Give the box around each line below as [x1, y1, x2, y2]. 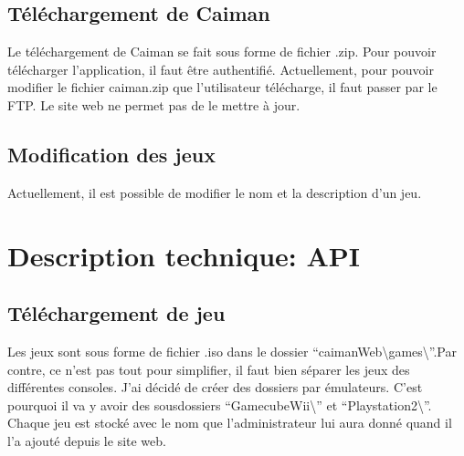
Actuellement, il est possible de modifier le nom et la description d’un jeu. [7, 182, 422, 202]
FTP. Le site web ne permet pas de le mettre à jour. [7, 95, 301, 114]
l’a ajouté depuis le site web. [7, 430, 166, 450]
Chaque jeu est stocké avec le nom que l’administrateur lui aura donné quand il [7, 413, 452, 432]
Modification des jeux [7, 140, 216, 168]
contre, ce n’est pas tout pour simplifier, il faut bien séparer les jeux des [7, 359, 410, 378]
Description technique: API [7, 236, 360, 274]
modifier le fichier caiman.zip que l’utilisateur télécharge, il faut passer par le [7, 78, 438, 97]
